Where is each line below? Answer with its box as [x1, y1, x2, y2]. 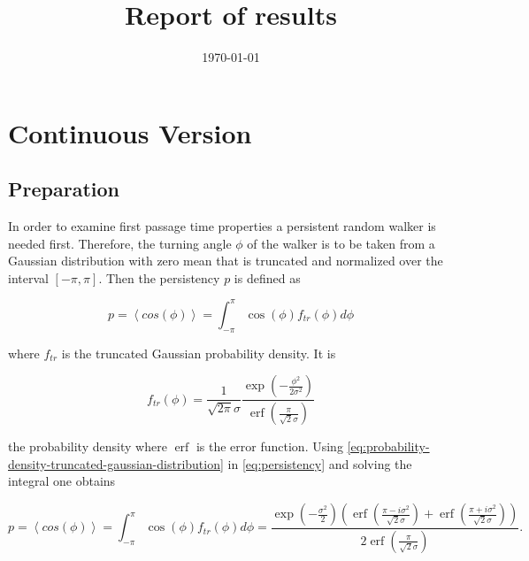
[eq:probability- [347, 437, 430, 456]
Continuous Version [8, 114, 252, 150]
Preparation [8, 175, 119, 203]
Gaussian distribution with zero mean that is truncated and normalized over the [8, 251, 443, 270]
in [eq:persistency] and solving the [227, 454, 412, 473]
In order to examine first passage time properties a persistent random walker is [8, 217, 436, 235]
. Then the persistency [98, 268, 220, 287]
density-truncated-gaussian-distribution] [8, 454, 224, 473]
